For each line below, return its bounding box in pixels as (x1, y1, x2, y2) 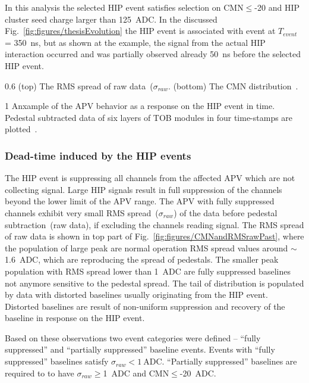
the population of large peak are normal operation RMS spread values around (5, 241, 288, 254)
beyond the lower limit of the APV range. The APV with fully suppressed (5, 195, 275, 207)
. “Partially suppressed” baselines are (162, 355, 297, 368)
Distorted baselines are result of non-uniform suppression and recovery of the (5, 300, 285, 312)
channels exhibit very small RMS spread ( (5, 206, 159, 219)
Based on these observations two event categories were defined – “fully (5, 331, 261, 344)
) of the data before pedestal (174, 206, 278, 219)
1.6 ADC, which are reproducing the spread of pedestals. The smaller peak (5, 253, 279, 266)
